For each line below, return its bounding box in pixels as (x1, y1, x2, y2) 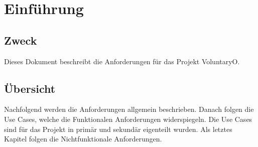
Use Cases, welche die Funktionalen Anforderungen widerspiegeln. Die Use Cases (4, 113, 252, 124)
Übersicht (4, 80, 56, 96)
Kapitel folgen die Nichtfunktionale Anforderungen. (4, 133, 162, 144)
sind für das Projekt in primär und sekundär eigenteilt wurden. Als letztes (4, 123, 232, 134)
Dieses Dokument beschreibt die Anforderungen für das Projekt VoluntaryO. (4, 56, 240, 66)
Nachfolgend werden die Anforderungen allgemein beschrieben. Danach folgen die (4, 104, 254, 114)
